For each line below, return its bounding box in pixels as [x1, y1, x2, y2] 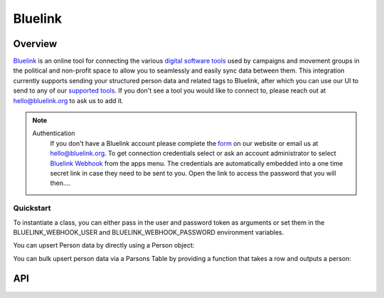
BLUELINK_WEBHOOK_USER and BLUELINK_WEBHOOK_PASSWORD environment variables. [13, 228, 284, 236]
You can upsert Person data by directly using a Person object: [13, 241, 195, 250]
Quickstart [13, 203, 51, 213]
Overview [13, 38, 58, 50]
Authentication [32, 129, 75, 138]
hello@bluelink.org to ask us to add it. [13, 96, 124, 105]
